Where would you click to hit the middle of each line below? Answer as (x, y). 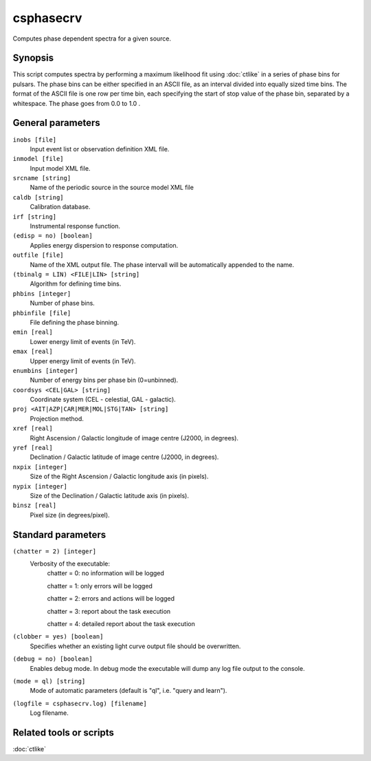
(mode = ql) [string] (49, 681)
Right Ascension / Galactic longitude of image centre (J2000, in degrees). (134, 438)
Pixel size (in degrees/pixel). (70, 515)
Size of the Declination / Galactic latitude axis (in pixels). (109, 495)
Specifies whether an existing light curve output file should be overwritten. (135, 646)
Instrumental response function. (75, 226)
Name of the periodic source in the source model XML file (112, 187)
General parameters (57, 123)
